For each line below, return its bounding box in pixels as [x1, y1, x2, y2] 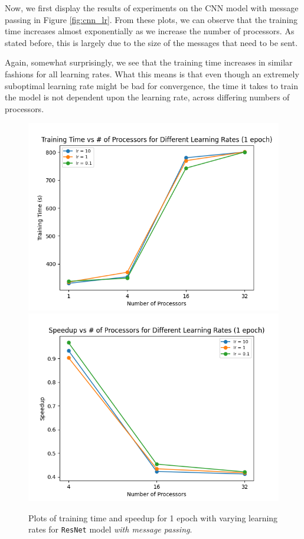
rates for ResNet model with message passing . [28, 523, 192, 535]
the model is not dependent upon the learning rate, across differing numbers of [5, 91, 290, 103]
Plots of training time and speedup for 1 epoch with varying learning [28, 511, 278, 524]
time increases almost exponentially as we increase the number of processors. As [5, 25, 295, 37]
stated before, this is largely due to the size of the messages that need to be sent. [5, 36, 298, 48]
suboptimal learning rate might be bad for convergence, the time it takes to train [5, 79, 298, 92]
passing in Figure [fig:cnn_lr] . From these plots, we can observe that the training [5, 13, 298, 25]
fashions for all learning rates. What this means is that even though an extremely [5, 67, 299, 80]
